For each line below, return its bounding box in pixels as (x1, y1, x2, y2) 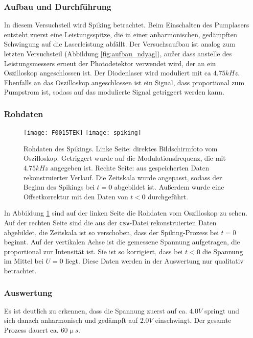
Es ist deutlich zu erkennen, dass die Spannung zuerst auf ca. (4, 305, 187, 315)
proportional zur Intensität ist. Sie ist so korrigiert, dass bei (4, 246, 183, 256)
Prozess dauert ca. (4, 325, 59, 335)
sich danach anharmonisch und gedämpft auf (4, 315, 138, 325)
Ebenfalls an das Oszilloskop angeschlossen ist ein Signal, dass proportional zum (4, 77, 245, 87)
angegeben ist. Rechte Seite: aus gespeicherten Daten (50, 163, 209, 173)
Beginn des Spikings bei (23, 182, 95, 192)
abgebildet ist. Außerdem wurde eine (114, 182, 224, 192)
